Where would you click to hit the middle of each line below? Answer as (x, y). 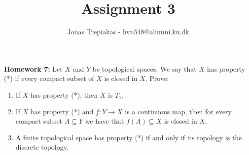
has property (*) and (62, 111)
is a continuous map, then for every (178, 111)
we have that (105, 121)
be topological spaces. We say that (144, 68)
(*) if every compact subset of (49, 78)
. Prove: (157, 78)
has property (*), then (64, 94)
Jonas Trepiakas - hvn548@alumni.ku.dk (128, 32)
